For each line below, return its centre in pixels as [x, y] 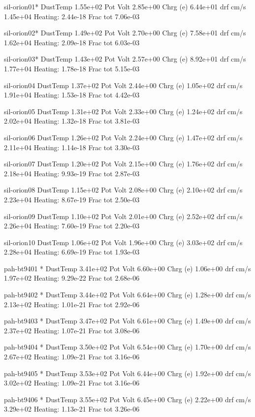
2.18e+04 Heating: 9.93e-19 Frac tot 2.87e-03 [72, 173]
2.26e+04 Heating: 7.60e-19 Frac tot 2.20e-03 [72, 226]
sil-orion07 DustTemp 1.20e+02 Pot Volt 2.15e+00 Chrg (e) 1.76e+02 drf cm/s [123, 164]
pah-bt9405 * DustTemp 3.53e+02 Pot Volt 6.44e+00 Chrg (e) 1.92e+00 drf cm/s [127, 373]
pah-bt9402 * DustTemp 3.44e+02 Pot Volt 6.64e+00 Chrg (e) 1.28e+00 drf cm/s [127, 295]
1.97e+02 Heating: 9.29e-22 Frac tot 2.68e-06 [72, 278]
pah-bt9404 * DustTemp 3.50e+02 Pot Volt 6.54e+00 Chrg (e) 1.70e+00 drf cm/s [127, 347]
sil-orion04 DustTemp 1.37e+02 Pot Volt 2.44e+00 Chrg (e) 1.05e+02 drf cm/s [123, 85]
